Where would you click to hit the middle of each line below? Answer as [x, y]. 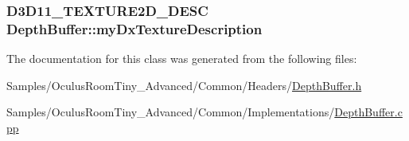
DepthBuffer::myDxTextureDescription [134, 28]
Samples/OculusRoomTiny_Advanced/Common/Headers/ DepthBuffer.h [184, 85]
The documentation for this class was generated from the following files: [182, 59]
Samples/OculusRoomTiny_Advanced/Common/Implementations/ [171, 112]
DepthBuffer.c [368, 112]
